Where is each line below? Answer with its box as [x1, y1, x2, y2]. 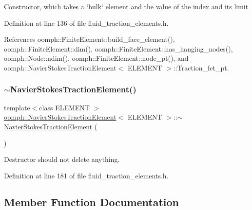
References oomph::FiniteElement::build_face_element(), [4, 34, 175, 44]
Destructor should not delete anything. [4, 154, 120, 164]
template [4, 102, 30, 112]
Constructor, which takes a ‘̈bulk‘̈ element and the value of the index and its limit [4, 1, 249, 11]
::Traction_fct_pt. [174, 62, 229, 72]
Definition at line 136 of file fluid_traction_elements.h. [4, 17, 169, 28]
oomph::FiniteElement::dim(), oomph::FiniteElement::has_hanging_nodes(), [4, 43, 233, 53]
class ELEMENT [39, 102, 90, 112]
